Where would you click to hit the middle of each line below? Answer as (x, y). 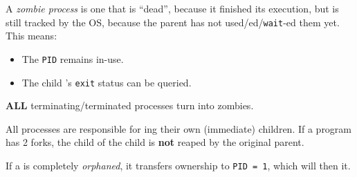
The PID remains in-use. (73, 58)
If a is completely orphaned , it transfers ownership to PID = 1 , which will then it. (178, 165)
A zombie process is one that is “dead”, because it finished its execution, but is (172, 8)
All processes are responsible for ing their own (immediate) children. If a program (179, 128)
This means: (31, 36)
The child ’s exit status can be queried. (107, 82)
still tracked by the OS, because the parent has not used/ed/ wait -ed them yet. (173, 22)
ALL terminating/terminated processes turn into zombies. (130, 105)
